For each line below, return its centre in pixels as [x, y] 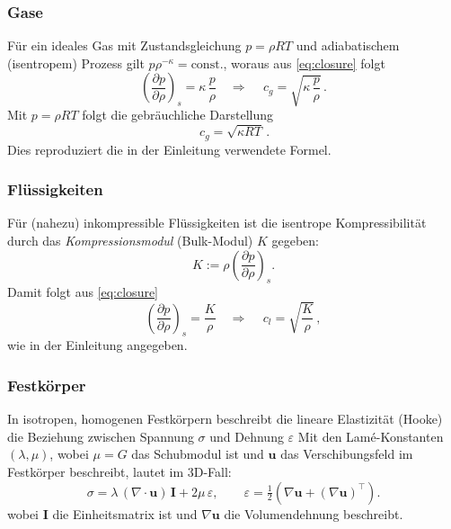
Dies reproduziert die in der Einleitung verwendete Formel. [169, 149]
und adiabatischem [348, 45]
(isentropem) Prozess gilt [76, 63]
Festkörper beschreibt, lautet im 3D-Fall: [119, 471]
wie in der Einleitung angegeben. [97, 345]
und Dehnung [247, 436]
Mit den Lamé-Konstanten [371, 436]
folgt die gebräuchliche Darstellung [177, 115]
